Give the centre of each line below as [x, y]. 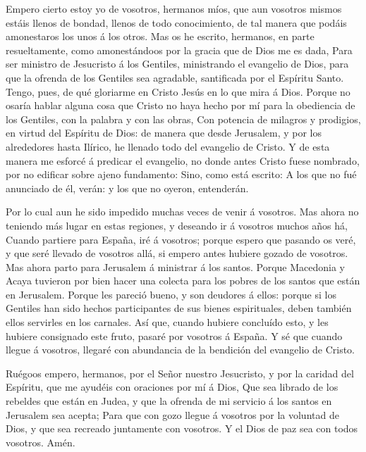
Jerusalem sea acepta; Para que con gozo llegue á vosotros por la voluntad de [172, 414]
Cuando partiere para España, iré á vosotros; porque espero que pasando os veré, [181, 239]
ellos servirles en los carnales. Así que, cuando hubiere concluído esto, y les [167, 322]
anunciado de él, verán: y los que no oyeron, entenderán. [127, 188]
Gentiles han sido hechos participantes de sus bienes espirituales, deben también [179, 308]
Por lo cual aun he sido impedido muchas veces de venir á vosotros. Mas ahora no [182, 212]
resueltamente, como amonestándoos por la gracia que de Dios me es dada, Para [179, 50]
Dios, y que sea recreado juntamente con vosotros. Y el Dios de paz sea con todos [182, 428]
